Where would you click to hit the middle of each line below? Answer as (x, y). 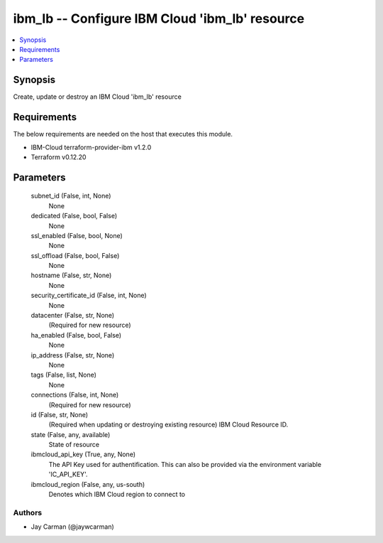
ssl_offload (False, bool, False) (75, 255)
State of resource (74, 445)
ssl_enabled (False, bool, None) (77, 235)
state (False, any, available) (71, 434)
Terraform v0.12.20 (59, 157)
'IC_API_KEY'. (68, 474)
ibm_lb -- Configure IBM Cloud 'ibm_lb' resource (159, 18)
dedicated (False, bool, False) (74, 216)
